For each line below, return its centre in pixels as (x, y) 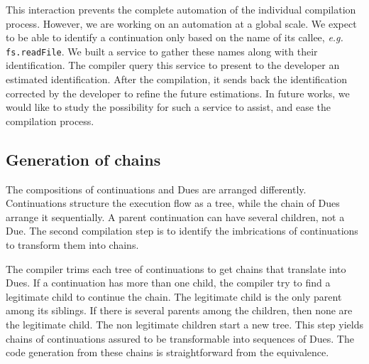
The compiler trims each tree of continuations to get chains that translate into (176, 268)
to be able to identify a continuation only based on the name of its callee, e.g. (175, 37)
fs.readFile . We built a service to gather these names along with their (162, 51)
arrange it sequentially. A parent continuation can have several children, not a (175, 216)
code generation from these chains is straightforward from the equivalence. (167, 352)
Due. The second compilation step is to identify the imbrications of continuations (182, 231)
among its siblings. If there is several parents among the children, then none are (179, 310)
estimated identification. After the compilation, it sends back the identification (176, 79)
